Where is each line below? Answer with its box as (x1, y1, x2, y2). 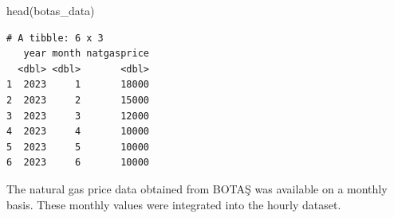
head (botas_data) (6, 2, 95, 18)
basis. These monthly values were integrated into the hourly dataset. (6, 196, 341, 212)
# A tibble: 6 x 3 (6, 32, 104, 44)
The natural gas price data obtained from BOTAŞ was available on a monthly (6, 180, 388, 197)
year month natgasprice (23, 48, 149, 60)
